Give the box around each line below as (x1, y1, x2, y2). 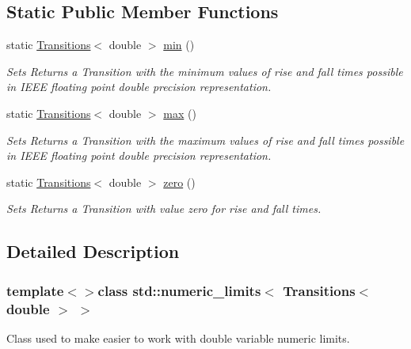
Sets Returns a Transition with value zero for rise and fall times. (6, 200, 322, 217)
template (6, 280, 64, 300)
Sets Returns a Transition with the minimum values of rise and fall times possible (6, 63, 403, 79)
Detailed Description (6, 239, 180, 264)
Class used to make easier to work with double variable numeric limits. (6, 329, 350, 346)
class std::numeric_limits (97, 280, 261, 300)
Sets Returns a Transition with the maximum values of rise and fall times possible (6, 131, 405, 148)
